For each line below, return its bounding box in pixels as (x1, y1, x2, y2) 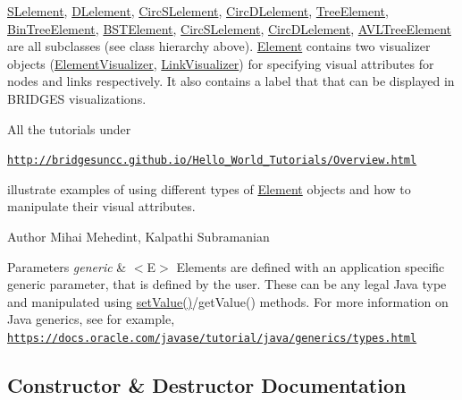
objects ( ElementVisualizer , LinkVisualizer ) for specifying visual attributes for (7, 54, 434, 72)
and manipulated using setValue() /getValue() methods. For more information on (7, 292, 449, 311)
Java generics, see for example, (7, 310, 175, 328)
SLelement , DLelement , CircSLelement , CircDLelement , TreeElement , (7, 2, 389, 20)
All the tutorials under (7, 119, 131, 138)
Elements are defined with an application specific (176, 257, 445, 276)
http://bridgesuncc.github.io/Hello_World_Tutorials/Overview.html (7, 154, 417, 167)
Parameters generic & (7, 257, 127, 276)
